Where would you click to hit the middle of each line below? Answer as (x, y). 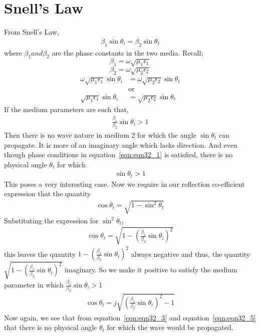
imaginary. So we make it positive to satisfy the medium (151, 270)
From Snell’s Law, (32, 32)
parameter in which (34, 285)
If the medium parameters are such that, (66, 109)
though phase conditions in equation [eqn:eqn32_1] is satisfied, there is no (118, 154)
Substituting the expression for (51, 220)
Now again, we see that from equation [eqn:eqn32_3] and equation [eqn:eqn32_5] (130, 317)
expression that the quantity (48, 194)
